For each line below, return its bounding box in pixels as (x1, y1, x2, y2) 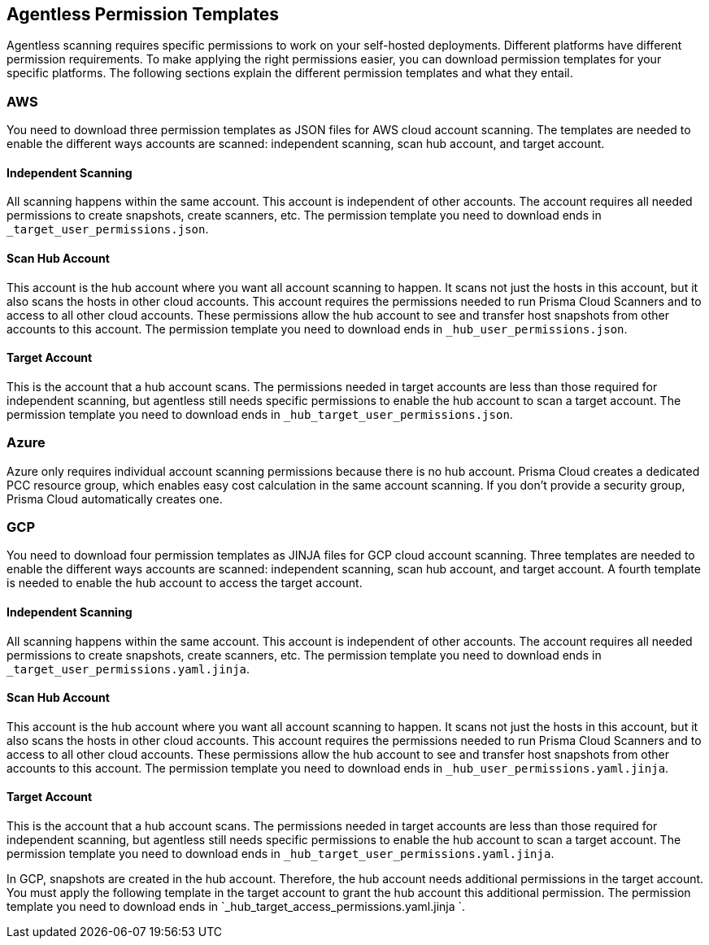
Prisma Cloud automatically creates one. (7, 491, 223, 506)
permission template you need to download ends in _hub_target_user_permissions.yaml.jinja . (7, 846, 555, 860)
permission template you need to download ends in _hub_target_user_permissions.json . (7, 407, 513, 421)
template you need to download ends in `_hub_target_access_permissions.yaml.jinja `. (7, 899, 466, 913)
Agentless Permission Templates (7, 4, 280, 24)
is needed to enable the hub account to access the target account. (7, 576, 363, 590)
